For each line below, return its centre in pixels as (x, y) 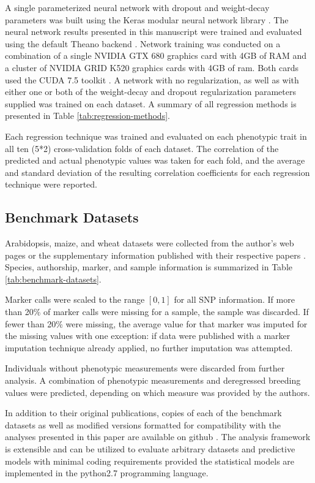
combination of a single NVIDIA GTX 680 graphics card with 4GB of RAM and (156, 55)
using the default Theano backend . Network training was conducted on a (143, 43)
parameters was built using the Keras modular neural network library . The (147, 19)
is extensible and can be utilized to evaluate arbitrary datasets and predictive (150, 449)
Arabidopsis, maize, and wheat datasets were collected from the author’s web (150, 243)
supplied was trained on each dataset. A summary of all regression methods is (151, 103)
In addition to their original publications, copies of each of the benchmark (143, 413)
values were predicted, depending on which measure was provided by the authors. (157, 392)
